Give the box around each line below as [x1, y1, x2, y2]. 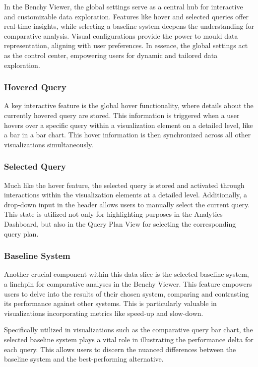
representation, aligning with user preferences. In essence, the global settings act [4, 40, 248, 51]
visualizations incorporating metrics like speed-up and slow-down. [4, 307, 203, 318]
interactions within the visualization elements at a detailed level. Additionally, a [4, 189, 247, 200]
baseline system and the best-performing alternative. [4, 354, 164, 364]
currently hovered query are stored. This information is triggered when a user [4, 110, 240, 120]
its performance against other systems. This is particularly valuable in [4, 298, 217, 308]
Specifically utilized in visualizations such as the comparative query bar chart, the [4, 324, 253, 335]
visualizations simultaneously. [4, 139, 93, 149]
